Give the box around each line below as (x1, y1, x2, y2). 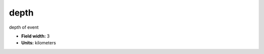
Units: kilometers (21, 40, 56, 46)
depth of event (9, 24, 39, 30)
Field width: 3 (21, 33, 50, 39)
